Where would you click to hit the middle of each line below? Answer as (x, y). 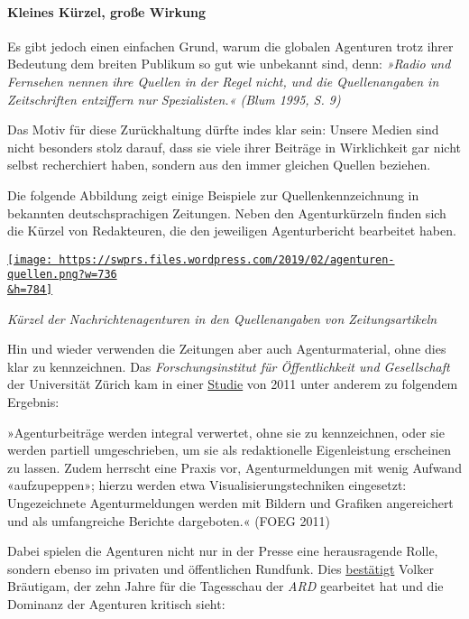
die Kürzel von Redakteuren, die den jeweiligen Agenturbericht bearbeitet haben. (232, 231)
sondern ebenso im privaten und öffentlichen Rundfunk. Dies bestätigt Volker (221, 568)
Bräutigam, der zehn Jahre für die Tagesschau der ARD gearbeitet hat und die (225, 586)
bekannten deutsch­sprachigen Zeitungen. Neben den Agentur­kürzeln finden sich (227, 212)
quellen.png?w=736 (62, 275)
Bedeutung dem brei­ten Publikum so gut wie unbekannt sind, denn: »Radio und (229, 64)
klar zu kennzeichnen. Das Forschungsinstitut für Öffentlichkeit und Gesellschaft (229, 366)
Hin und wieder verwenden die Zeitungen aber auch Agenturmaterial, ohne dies (227, 349)
